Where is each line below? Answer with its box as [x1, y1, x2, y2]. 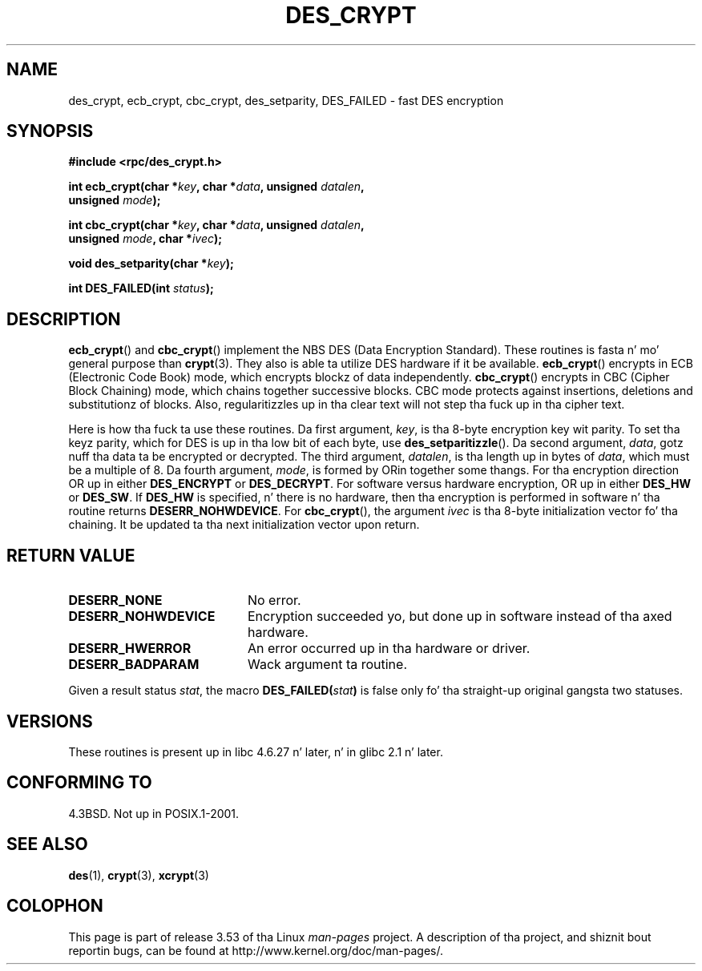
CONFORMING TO [6, 772, 152, 793]
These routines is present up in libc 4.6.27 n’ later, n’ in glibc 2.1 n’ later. [68, 744, 443, 759]
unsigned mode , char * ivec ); [68, 232, 223, 246]
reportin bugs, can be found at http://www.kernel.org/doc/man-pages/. [68, 943, 444, 957]
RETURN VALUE [6, 545, 135, 566]
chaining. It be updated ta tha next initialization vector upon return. [68, 518, 420, 532]
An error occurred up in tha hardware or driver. [247, 640, 531, 657]
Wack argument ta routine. [247, 656, 407, 673]
